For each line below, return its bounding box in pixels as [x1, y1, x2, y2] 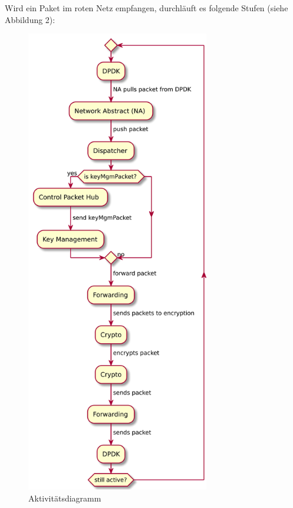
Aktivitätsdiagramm [28, 491, 101, 504]
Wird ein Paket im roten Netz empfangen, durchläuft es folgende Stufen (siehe [5, 2, 288, 14]
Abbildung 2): [5, 13, 55, 25]
